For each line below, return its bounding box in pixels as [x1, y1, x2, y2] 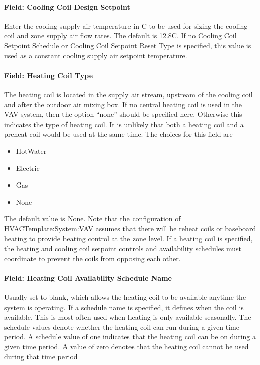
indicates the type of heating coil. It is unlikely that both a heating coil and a [4, 118, 244, 129]
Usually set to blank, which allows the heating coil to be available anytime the [4, 292, 246, 302]
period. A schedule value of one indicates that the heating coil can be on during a [4, 331, 256, 342]
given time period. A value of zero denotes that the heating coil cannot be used [4, 341, 249, 352]
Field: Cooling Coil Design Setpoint [4, 1, 131, 12]
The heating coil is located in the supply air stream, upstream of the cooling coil [4, 89, 253, 99]
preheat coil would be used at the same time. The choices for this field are [4, 129, 233, 139]
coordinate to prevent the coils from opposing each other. [4, 253, 181, 263]
